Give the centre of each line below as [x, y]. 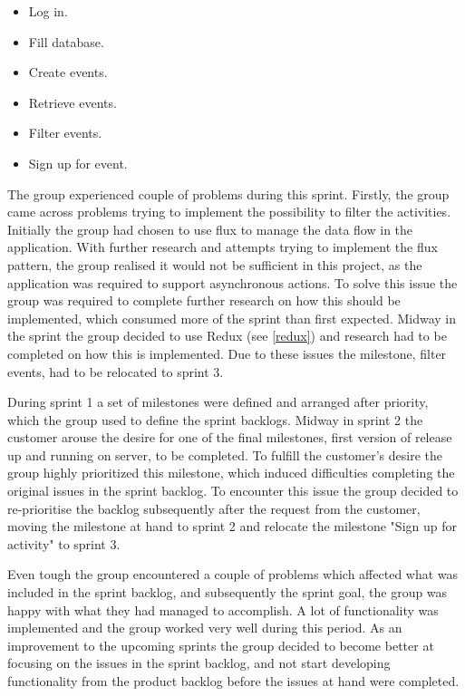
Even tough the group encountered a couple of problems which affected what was [233, 574]
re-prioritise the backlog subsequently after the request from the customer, [214, 508]
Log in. [48, 11]
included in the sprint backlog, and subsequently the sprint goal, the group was [228, 592]
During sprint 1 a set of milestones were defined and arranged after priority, [218, 402]
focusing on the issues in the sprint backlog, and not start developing [199, 663]
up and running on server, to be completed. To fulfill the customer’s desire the [225, 454]
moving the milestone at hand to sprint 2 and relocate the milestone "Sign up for [232, 526]
